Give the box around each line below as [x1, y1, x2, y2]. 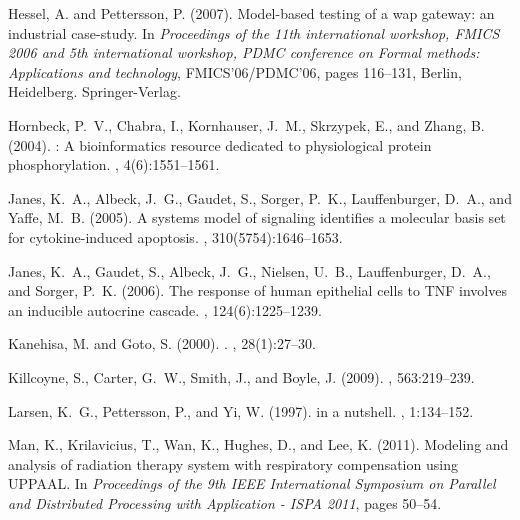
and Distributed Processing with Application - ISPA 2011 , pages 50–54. [8, 492, 442, 513]
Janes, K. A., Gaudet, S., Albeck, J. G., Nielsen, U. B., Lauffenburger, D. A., [8, 260, 491, 281]
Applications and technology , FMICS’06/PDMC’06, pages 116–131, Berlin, [8, 61, 462, 82]
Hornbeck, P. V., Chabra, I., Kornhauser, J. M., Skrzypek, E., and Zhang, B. [8, 114, 485, 135]
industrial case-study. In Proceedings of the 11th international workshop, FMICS [8, 22, 500, 43]
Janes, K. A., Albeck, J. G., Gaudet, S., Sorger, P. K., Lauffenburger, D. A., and [8, 187, 512, 208]
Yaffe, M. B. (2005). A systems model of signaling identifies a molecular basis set [8, 207, 506, 228]
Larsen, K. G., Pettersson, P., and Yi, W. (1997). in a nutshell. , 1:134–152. [8, 400, 474, 421]
